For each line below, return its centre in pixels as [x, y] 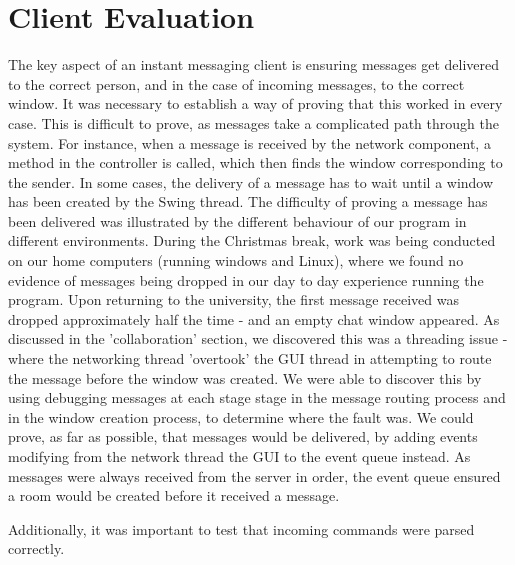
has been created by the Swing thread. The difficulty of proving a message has [248, 201]
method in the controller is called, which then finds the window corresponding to [255, 162]
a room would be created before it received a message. [174, 495]
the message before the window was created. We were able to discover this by [245, 377]
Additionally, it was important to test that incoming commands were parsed [241, 528]
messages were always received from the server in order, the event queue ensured [254, 475]
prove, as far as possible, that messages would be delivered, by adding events [243, 436]
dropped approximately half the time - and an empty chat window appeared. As [254, 318]
